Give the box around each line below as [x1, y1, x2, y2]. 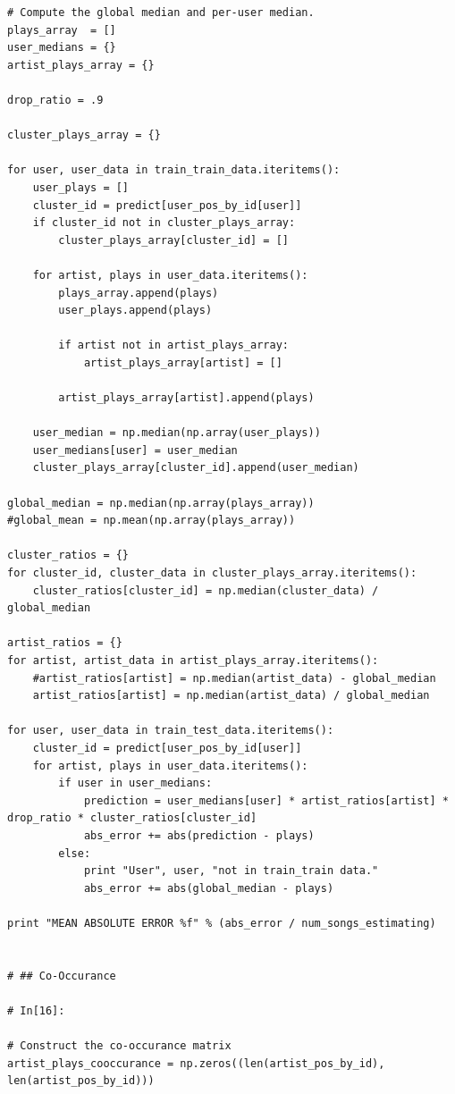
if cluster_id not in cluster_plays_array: [32, 216, 296, 230]
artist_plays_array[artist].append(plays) [58, 391, 315, 405]
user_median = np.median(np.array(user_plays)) [32, 426, 321, 440]
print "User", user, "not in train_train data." [83, 864, 379, 878]
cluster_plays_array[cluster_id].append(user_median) [32, 461, 359, 475]
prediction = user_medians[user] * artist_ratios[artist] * [83, 794, 449, 807]
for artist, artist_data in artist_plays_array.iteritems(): [7, 653, 379, 667]
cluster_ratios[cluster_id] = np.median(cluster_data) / [32, 584, 379, 597]
